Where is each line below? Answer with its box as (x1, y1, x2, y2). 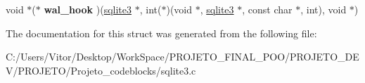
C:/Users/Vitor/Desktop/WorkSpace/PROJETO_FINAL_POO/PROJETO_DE (6, 49, 359, 64)
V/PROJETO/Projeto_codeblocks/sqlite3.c (6, 63, 196, 77)
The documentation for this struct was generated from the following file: (6, 25, 317, 40)
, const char (242, 2, 293, 16)
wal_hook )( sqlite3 (44, 2, 132, 16)
